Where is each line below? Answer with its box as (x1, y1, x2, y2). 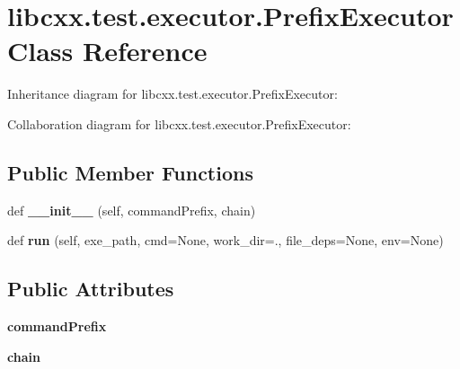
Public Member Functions (7, 158, 253, 186)
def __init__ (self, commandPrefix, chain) (7, 200, 256, 219)
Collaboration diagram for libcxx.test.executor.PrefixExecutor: (7, 114, 351, 133)
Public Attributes (7, 275, 174, 303)
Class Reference (7, 32, 208, 69)
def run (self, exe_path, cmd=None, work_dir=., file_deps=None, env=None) (7, 231, 444, 250)
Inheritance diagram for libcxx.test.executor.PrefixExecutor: (7, 84, 338, 103)
